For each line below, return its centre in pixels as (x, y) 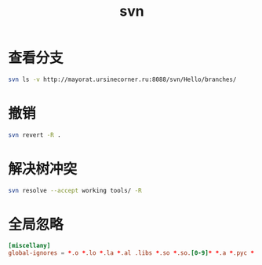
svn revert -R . (35, 135)
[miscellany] (29, 246)
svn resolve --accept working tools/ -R (75, 190)
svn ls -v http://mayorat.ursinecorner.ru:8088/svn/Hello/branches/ (122, 79)
